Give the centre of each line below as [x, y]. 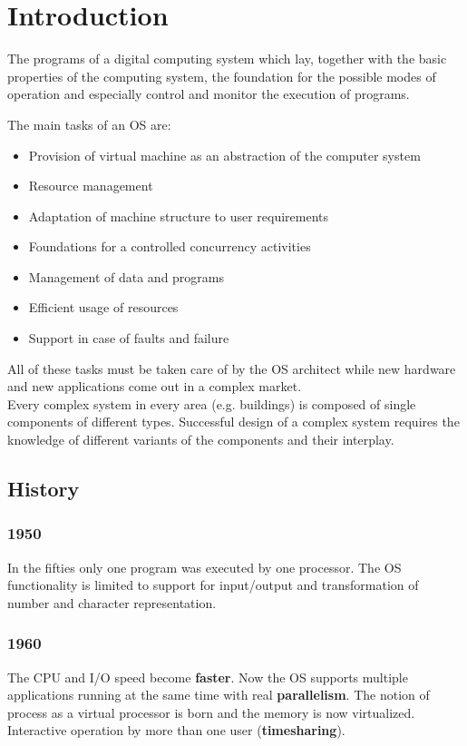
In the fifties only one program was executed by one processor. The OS [204, 567]
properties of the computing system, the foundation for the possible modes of [222, 76]
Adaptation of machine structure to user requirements [178, 216]
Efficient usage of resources [103, 307]
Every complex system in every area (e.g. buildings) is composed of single [212, 403]
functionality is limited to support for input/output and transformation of [213, 585]
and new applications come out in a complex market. [155, 386]
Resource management [91, 186]
